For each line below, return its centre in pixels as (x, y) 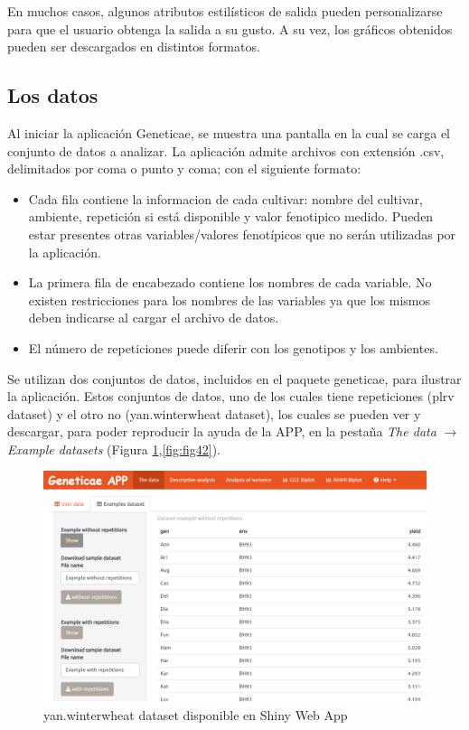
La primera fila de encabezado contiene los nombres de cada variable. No (230, 282)
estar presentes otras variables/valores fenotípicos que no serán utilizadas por (242, 234)
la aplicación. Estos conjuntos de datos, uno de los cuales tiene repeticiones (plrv (231, 396)
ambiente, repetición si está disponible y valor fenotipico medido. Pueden (231, 216)
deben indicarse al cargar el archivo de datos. (154, 318)
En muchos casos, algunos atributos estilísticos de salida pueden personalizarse (225, 11)
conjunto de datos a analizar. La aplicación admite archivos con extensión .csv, (226, 150)
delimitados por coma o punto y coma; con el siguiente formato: (184, 168)
